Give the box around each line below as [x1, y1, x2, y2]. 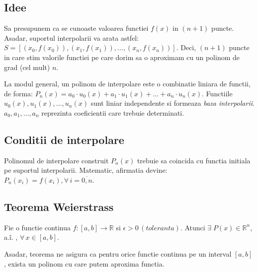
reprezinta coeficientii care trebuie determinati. [41, 107, 184, 118]
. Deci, [176, 42, 196, 53]
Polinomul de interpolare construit [4, 155, 109, 165]
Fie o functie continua [4, 222, 71, 232]
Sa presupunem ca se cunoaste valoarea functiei [4, 23, 149, 33]
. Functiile [202, 88, 233, 98]
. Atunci [180, 222, 205, 232]
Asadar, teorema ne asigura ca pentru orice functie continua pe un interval [4, 248, 232, 259]
